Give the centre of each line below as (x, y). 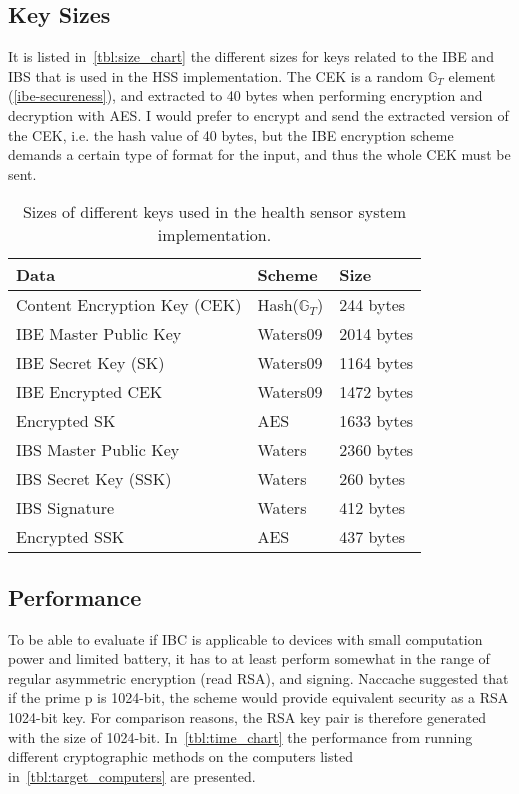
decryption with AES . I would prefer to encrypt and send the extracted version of (258, 114)
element (472, 75)
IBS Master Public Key (98, 450)
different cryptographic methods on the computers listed (180, 756)
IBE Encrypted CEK (89, 392)
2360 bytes (376, 450)
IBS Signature (65, 508)
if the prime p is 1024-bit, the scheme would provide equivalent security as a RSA (258, 697)
